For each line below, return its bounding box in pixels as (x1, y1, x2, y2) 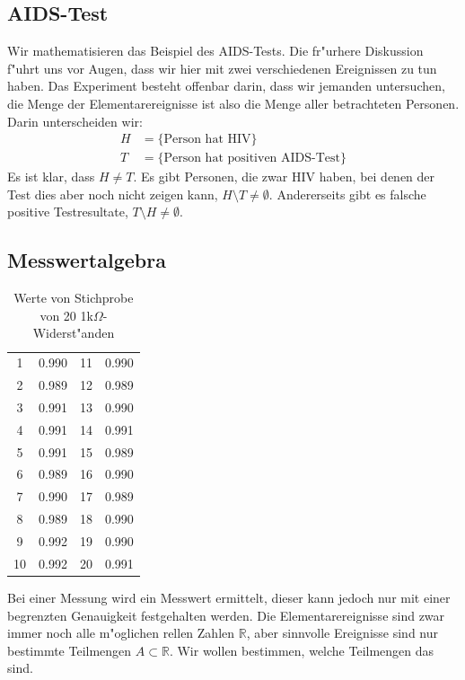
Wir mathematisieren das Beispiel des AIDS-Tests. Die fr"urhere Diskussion (7, 41, 424, 60)
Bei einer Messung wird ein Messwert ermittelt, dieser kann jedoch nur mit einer (7, 587, 451, 606)
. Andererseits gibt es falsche (268, 184, 426, 203)
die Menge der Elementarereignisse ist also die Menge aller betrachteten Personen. (7, 93, 460, 112)
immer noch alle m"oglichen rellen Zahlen (7, 623, 235, 642)
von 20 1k (39, 305, 93, 324)
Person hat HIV (163, 133, 251, 146)
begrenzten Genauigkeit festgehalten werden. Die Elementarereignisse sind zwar (7, 605, 445, 624)
